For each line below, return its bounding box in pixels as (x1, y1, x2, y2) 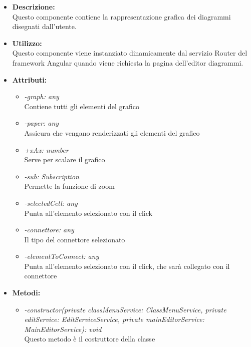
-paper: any (24, 118, 59, 128)
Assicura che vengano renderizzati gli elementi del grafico (24, 127, 200, 138)
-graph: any (24, 91, 59, 102)
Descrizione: (12, 2, 55, 12)
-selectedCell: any (24, 197, 78, 208)
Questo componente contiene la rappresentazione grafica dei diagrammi (12, 11, 231, 22)
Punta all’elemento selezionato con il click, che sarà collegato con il (24, 260, 230, 271)
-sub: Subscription (24, 171, 79, 181)
